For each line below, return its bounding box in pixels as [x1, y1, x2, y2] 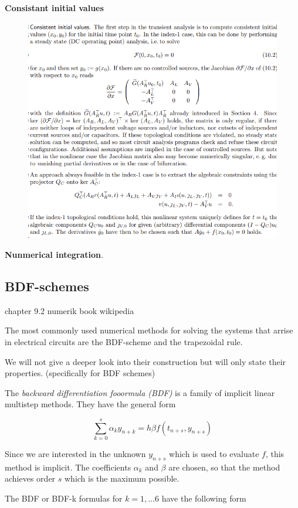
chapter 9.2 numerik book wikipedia [5, 304, 134, 316]
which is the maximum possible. [64, 472, 180, 485]
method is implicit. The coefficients [5, 461, 131, 473]
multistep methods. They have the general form [5, 398, 176, 410]
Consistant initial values [5, 2, 104, 13]
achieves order [5, 472, 56, 485]
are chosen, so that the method [168, 461, 280, 473]
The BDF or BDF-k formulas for [5, 492, 123, 504]
